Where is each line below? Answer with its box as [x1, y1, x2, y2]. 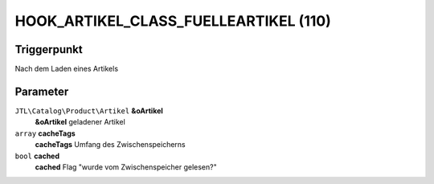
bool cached [14, 151, 60, 161]
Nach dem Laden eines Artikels [14, 64, 119, 74]
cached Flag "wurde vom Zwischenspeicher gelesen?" [35, 162, 217, 172]
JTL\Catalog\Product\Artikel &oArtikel [14, 105, 164, 116]
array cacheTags [14, 129, 76, 138]
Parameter [14, 84, 69, 98]
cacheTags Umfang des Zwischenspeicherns [35, 140, 186, 149]
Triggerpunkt [14, 43, 84, 56]
